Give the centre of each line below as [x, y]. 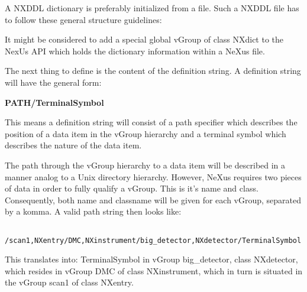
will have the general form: [53, 82]
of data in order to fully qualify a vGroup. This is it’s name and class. [132, 188]
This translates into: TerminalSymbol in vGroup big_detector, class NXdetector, [151, 259]
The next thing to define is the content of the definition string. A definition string [153, 71]
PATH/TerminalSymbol [54, 102]
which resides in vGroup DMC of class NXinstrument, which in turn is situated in [154, 270]
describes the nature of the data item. [73, 145]
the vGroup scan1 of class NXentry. [69, 282]
